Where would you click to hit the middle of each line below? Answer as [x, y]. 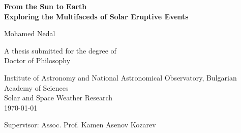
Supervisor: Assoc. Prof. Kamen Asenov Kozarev [80, 125]
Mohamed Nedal [30, 33]
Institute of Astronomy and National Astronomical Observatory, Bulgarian [120, 77]
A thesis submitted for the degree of [60, 50]
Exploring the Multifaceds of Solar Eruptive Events [96, 16]
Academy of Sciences [36, 87]
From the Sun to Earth [46, 6]
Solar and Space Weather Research [58, 98]
